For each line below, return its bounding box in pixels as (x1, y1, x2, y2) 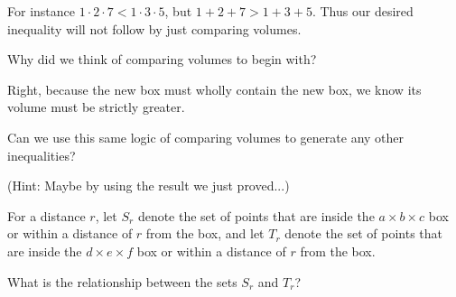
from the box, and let (145, 224, 265, 243)
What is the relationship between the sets (7, 272, 237, 291)
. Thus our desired (312, 2, 414, 20)
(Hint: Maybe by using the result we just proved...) (7, 176, 290, 195)
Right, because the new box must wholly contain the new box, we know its (7, 79, 422, 98)
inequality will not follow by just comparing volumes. (7, 19, 302, 38)
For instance (7, 2, 75, 20)
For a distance (7, 206, 86, 225)
